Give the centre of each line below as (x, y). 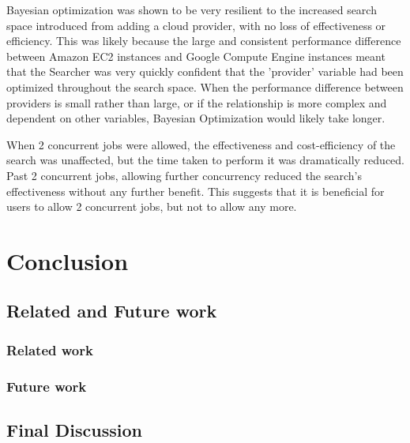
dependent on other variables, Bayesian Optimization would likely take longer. (196, 118)
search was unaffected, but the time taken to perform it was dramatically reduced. (205, 160)
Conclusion (68, 260)
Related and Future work (112, 311)
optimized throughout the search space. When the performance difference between (205, 86)
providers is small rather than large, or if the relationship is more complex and (197, 102)
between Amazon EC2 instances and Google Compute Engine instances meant (196, 56)
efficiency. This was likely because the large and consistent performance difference (204, 41)
